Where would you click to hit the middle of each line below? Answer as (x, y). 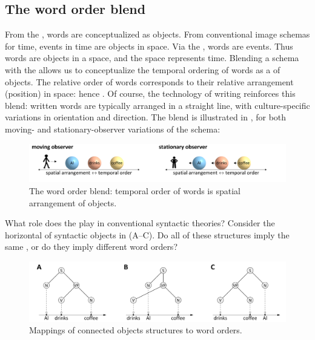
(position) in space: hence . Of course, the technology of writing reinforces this (150, 93)
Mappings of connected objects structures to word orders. (136, 330)
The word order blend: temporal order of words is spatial (135, 190)
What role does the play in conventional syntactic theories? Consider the (140, 223)
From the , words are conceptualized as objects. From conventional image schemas (157, 34)
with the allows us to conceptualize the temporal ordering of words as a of (143, 69)
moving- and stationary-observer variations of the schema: (113, 129)
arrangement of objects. (73, 202)
